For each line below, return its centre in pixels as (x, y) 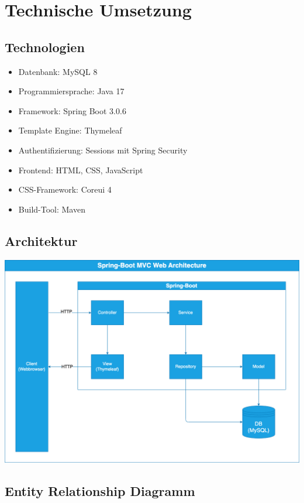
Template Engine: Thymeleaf (70, 130)
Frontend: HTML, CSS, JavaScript (81, 170)
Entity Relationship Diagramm (100, 491)
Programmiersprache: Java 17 (71, 91)
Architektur (41, 240)
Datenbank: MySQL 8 (58, 71)
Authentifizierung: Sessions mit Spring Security (103, 150)
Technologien (45, 47)
